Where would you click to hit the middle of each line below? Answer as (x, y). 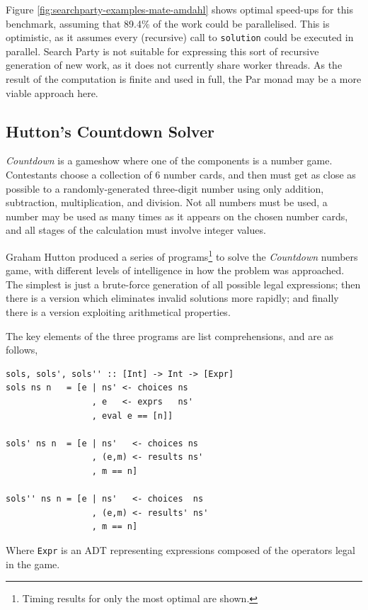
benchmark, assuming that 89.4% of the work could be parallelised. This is (168, 23)
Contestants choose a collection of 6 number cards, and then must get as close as (181, 175)
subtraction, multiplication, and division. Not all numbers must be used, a (167, 202)
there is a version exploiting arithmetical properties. (118, 312)
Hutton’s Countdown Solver (110, 131)
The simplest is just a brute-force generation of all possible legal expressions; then (183, 284)
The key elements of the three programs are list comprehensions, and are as (170, 335)
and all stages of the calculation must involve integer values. (136, 230)
